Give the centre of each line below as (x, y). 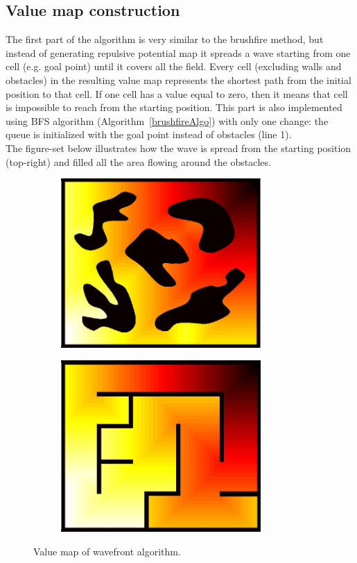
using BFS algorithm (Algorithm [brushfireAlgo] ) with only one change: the (167, 120)
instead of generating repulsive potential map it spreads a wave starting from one (178, 52)
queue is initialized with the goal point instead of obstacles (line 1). (149, 134)
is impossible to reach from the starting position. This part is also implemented (174, 107)
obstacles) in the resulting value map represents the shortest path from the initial (178, 79)
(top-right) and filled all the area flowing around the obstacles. (138, 161)
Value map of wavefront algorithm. (107, 551)
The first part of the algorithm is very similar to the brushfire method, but (165, 39)
